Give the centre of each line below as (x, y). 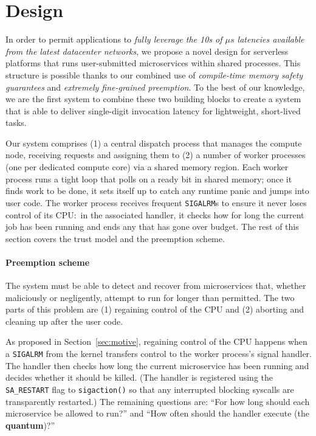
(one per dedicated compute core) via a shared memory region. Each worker (147, 167)
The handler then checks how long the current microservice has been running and (157, 365)
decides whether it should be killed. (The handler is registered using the (139, 377)
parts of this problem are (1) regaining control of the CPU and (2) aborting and (155, 309)
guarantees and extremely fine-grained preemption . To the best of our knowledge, (155, 87)
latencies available (271, 39)
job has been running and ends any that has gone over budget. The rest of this (152, 227)
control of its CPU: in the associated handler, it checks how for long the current (155, 214)
